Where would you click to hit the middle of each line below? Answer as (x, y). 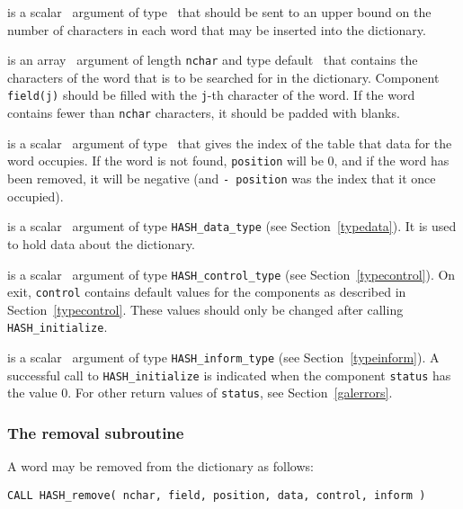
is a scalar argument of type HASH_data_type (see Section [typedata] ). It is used (232, 226)
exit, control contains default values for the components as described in (207, 292)
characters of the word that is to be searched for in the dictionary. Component (223, 77)
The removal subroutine (96, 432)
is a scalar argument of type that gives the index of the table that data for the (230, 143)
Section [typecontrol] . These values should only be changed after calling (205, 309)
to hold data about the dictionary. (101, 243)
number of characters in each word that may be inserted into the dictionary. (217, 29)
